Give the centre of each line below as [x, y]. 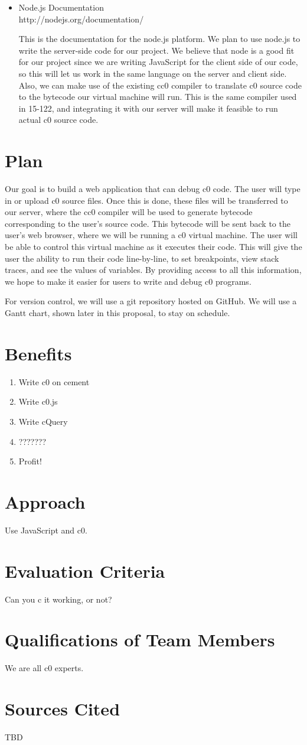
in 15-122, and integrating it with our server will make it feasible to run [148, 108]
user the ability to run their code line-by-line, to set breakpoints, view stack [142, 258]
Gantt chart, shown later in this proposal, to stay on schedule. [117, 313]
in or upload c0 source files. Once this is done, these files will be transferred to [146, 200]
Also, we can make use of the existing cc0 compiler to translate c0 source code [160, 85]
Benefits [38, 353]
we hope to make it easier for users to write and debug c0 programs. [128, 281]
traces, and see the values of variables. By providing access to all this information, [153, 270]
